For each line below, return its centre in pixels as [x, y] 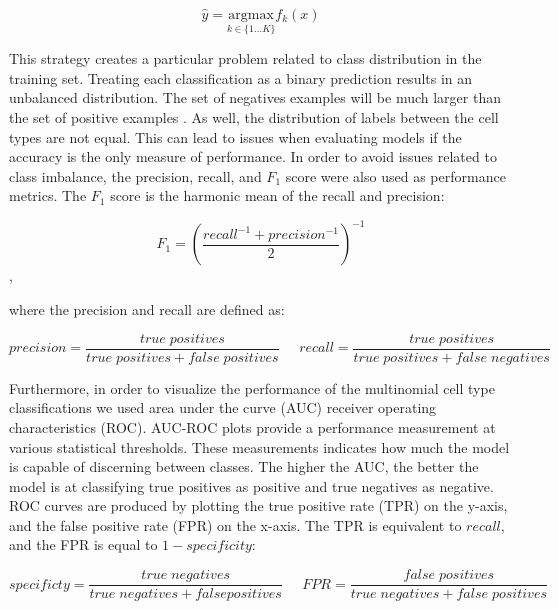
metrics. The [48, 195]
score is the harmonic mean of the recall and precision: [277, 195]
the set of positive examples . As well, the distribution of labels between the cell [254, 117]
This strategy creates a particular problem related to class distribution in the [245, 58]
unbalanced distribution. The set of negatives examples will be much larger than [255, 97]
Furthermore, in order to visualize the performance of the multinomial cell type [252, 387]
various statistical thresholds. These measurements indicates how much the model [259, 446]
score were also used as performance [395, 175]
